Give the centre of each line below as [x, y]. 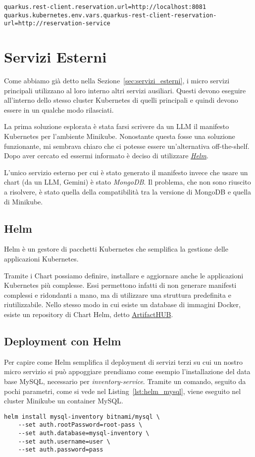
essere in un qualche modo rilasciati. [59, 109]
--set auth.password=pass [61, 450]
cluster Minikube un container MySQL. [64, 401]
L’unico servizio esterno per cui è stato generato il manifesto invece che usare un [126, 172]
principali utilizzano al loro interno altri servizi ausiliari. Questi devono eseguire [125, 90]
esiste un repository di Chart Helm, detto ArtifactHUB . [89, 314]
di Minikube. [24, 201]
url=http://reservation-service [57, 24]
